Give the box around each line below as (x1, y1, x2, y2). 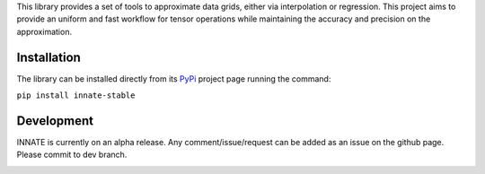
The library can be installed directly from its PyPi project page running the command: (16, 73, 331, 84)
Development (16, 113, 94, 128)
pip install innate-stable (16, 91, 136, 100)
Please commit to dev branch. (16, 149, 128, 161)
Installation (16, 49, 81, 65)
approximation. (16, 26, 72, 37)
